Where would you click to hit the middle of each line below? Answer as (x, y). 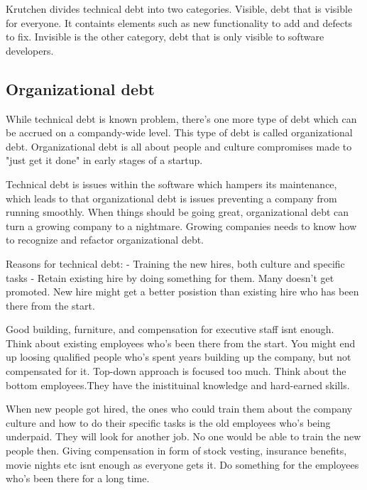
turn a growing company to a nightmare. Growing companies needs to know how (181, 225)
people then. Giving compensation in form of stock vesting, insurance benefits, (176, 451)
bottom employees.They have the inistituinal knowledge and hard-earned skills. (178, 385)
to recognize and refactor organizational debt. (105, 240)
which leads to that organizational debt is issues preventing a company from (171, 198)
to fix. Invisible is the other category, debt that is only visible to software (165, 37)
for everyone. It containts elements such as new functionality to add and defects (179, 22)
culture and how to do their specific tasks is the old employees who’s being (168, 422)
